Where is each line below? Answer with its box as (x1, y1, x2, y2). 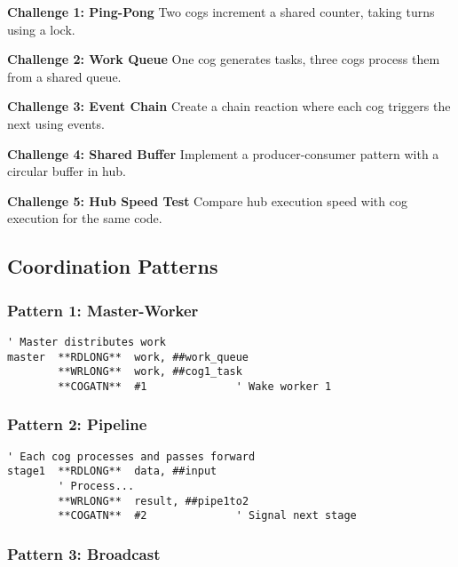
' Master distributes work (7, 335, 166, 348)
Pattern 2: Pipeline (7, 413, 147, 435)
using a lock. (7, 20, 75, 38)
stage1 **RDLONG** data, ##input (7, 465, 217, 478)
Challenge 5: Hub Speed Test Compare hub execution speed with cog (7, 191, 407, 210)
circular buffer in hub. (7, 162, 126, 180)
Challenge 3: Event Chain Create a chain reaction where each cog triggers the (7, 97, 451, 116)
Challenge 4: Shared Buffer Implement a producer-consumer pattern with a (7, 144, 439, 163)
